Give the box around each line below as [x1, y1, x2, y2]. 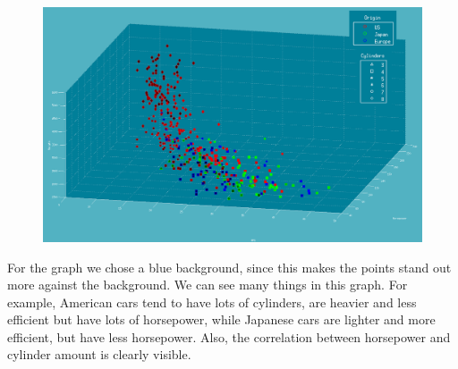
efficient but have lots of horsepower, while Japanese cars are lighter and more [7, 310, 436, 329]
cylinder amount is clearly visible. [7, 345, 191, 364]
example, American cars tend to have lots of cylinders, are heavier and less [7, 292, 417, 311]
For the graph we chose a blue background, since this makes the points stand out [7, 257, 452, 276]
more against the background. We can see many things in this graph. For [7, 275, 408, 294]
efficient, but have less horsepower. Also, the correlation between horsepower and [7, 327, 451, 346]
